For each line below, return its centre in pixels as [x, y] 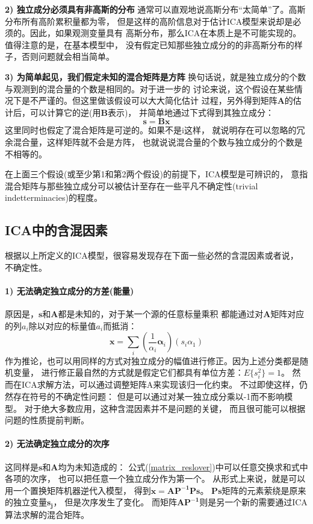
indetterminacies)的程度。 [54, 197]
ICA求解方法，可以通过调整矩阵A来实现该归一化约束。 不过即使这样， [160, 384]
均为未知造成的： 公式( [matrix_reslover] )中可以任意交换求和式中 [183, 466]
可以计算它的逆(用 [65, 112]
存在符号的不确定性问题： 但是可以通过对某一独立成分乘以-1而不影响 [149, 396]
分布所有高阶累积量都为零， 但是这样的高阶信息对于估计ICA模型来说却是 [149, 21]
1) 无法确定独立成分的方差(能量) [70, 290]
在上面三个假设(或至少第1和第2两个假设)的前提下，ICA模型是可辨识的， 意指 [156, 174]
